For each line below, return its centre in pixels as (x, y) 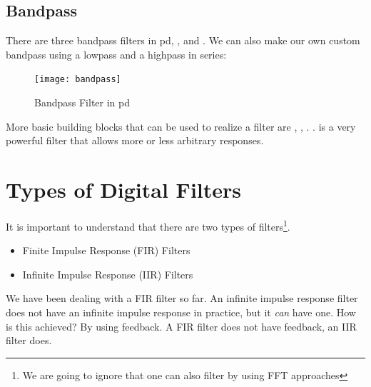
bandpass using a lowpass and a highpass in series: (116, 54)
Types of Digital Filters (124, 190)
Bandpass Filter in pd (82, 102)
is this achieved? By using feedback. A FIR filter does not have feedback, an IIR (181, 326)
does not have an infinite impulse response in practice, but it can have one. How (181, 312)
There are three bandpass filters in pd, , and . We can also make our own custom (183, 40)
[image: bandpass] (78, 80)
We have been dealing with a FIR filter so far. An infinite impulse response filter (182, 298)
